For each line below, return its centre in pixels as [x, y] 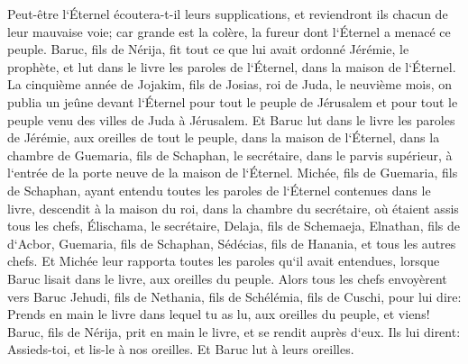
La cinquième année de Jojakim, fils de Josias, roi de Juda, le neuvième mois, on [230, 84]
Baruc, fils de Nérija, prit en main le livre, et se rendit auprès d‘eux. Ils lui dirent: [234, 331]
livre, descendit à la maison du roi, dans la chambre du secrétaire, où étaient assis [233, 208]
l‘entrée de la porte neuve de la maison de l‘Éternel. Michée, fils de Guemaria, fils [233, 173]
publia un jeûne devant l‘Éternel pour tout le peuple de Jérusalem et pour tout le [233, 101]
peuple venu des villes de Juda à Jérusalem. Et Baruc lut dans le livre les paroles [231, 119]
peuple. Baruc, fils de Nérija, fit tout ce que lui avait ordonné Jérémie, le [208, 49]
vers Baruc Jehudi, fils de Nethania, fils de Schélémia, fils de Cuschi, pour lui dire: [234, 296]
